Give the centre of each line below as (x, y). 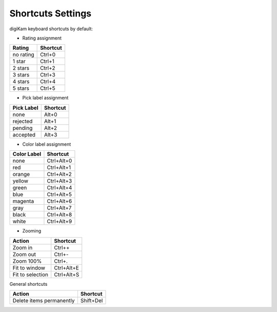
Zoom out (24, 254)
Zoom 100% (27, 261)
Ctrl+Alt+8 (60, 215)
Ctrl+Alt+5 (59, 194)
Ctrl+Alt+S (67, 275)
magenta (23, 201)
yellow (20, 181)
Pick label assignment (45, 98)
